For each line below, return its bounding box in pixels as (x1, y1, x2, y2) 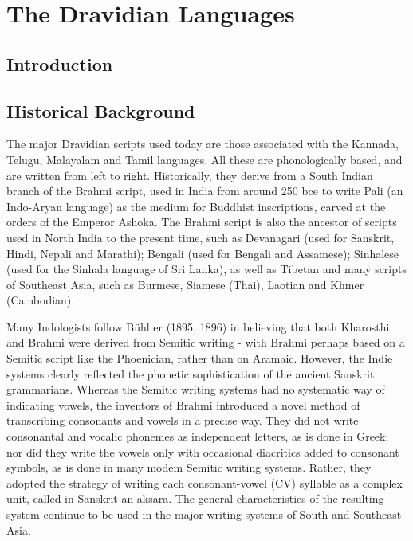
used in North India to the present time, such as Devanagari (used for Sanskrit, (6, 229, 395, 245)
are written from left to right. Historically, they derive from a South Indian (6, 167, 373, 183)
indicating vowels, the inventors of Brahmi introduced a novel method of (6, 396, 360, 413)
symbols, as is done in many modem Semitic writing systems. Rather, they (6, 459, 372, 476)
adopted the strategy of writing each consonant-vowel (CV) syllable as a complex (6, 474, 403, 491)
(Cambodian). (6, 292, 75, 308)
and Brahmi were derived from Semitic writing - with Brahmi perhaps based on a (6, 334, 405, 351)
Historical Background (6, 98, 195, 123)
